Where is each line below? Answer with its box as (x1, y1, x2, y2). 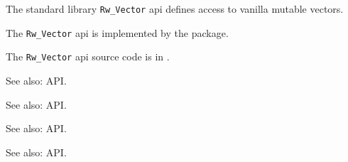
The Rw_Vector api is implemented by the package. (6, 25, 229, 40)
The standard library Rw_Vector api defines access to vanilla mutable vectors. (6, 1, 344, 16)
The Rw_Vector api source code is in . (6, 49, 170, 64)
